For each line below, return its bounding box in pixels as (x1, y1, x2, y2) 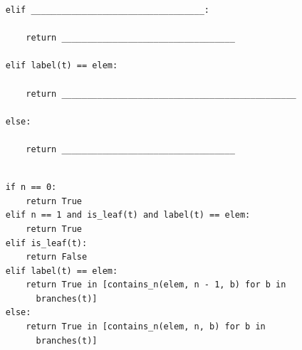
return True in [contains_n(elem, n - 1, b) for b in (26, 280, 286, 290)
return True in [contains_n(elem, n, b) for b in (26, 322, 266, 332)
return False (26, 252, 88, 262)
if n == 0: (5, 182, 57, 193)
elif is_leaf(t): (5, 238, 88, 248)
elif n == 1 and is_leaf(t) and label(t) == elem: (5, 210, 251, 221)
